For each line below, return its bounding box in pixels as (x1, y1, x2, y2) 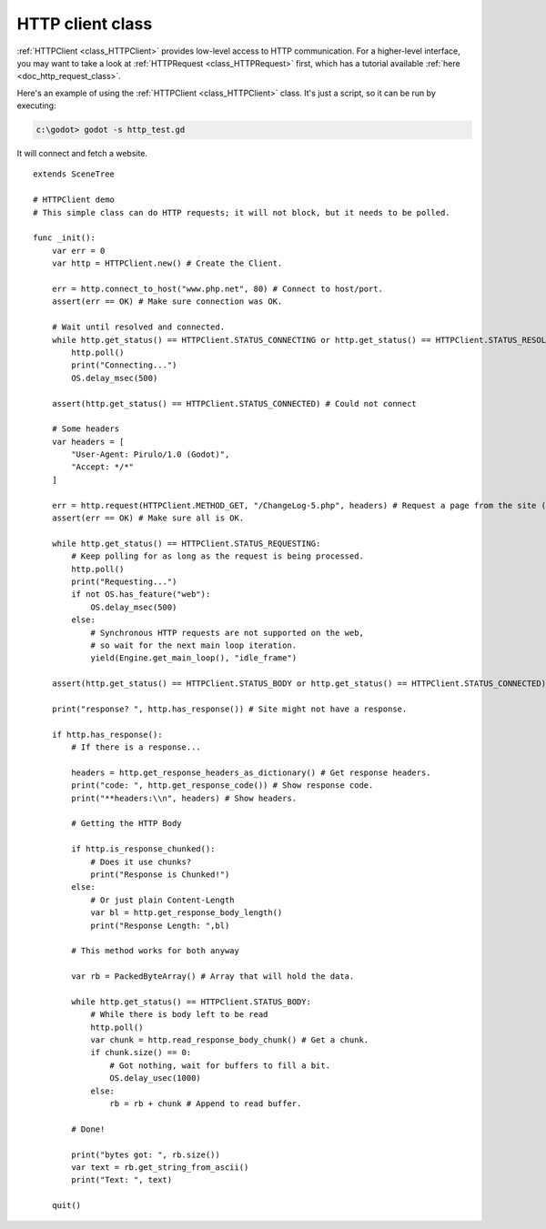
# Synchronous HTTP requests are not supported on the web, (90, 628, 364, 638)
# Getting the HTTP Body (71, 819, 182, 829)
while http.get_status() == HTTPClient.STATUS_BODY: (71, 996, 311, 1007)
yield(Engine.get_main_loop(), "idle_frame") (90, 653, 298, 663)
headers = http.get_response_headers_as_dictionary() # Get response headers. (71, 767, 431, 778)
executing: (16, 100, 56, 111)
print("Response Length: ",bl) (90, 920, 230, 931)
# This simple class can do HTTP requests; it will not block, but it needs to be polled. (33, 207, 450, 217)
